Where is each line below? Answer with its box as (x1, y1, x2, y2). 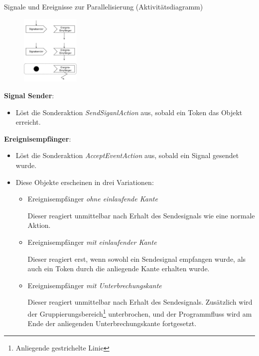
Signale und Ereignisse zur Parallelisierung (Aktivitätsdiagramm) (4, 1, 203, 11)
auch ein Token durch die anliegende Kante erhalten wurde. (27, 263, 210, 274)
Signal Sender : (4, 90, 54, 100)
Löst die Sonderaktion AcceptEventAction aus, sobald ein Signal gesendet (15, 150, 239, 161)
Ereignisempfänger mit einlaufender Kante (27, 236, 157, 247)
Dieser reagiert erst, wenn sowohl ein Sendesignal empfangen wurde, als (27, 253, 246, 264)
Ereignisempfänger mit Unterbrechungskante (27, 280, 162, 290)
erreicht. (15, 117, 41, 127)
